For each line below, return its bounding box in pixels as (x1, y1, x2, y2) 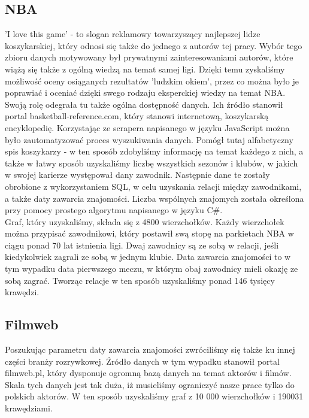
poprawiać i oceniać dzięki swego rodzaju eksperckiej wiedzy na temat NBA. (5, 86, 286, 99)
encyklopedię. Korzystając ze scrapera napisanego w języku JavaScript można (5, 121, 290, 134)
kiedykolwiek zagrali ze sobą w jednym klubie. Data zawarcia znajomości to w (5, 250, 291, 263)
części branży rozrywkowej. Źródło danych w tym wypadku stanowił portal (5, 355, 280, 367)
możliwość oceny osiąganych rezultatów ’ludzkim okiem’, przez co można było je (5, 74, 299, 87)
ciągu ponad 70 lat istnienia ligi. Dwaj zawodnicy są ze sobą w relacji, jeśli (5, 238, 279, 251)
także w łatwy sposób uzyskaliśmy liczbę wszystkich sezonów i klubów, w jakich (5, 156, 298, 169)
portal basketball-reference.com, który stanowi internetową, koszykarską (5, 110, 269, 122)
